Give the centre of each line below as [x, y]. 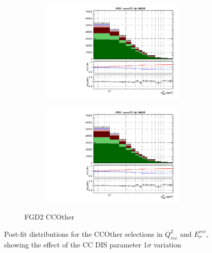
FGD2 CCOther [50, 217]
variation [168, 244]
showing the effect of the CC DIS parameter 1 [76, 244]
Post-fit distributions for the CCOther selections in [83, 233]
